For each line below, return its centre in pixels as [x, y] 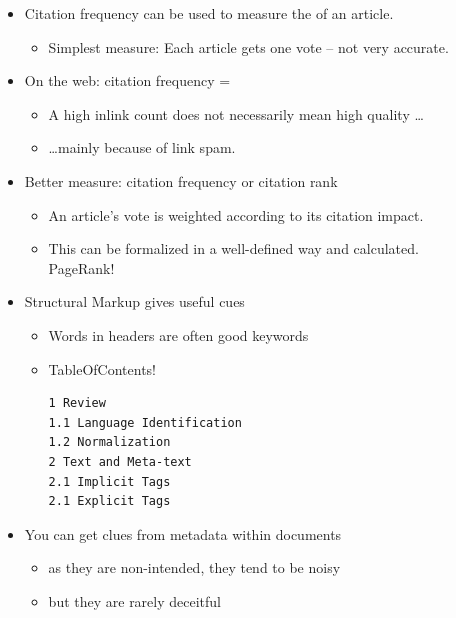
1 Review [77, 403]
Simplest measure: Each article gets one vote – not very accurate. [248, 46]
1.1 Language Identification [145, 422]
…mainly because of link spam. [142, 147]
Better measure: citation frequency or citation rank [181, 180]
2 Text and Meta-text [120, 461]
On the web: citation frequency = [127, 80]
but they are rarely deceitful [135, 600]
